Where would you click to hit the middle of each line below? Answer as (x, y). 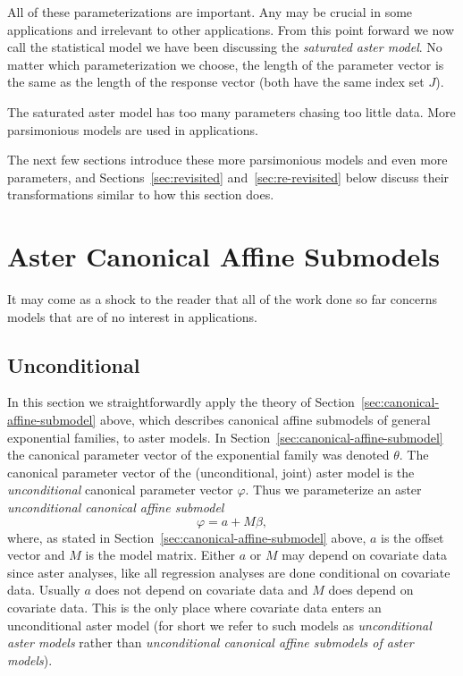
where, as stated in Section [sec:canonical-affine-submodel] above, (187, 537)
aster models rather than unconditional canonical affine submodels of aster (210, 642)
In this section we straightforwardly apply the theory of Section (181, 402)
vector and (36, 555)
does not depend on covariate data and (202, 590)
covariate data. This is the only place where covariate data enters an (194, 607)
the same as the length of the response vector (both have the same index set (216, 82)
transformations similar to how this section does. (141, 194)
